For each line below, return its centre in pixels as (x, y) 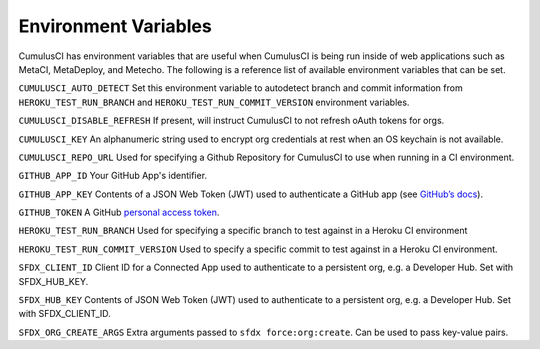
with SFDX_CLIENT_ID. (65, 314)
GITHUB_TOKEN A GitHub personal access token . (119, 212)
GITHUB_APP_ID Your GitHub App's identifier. (113, 176)
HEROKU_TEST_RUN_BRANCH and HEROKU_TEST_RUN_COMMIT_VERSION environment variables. (214, 102)
